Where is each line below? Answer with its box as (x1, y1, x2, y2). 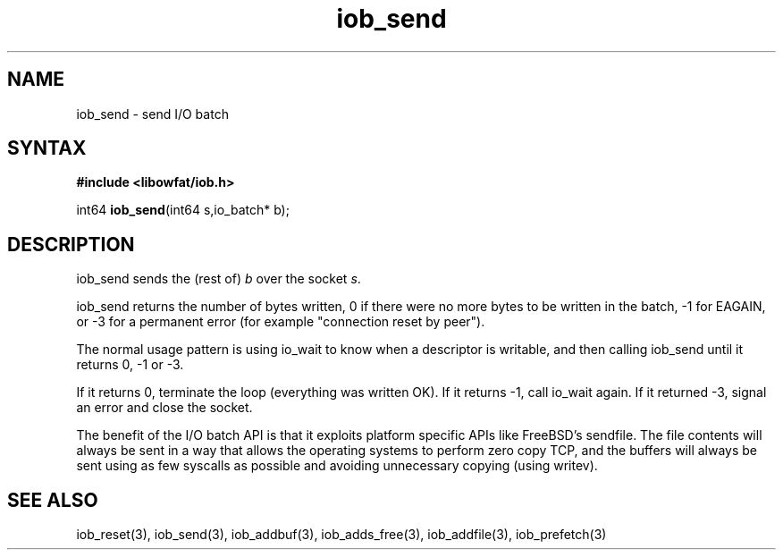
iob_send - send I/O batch (76, 105, 229, 122)
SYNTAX (7, 137, 87, 160)
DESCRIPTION (7, 232, 135, 256)
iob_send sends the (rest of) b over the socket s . (76, 271, 361, 287)
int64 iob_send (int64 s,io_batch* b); (76, 202, 290, 218)
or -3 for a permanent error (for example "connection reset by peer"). (76, 314, 485, 330)
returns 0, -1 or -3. (76, 357, 184, 373)
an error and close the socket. (76, 400, 253, 416)
